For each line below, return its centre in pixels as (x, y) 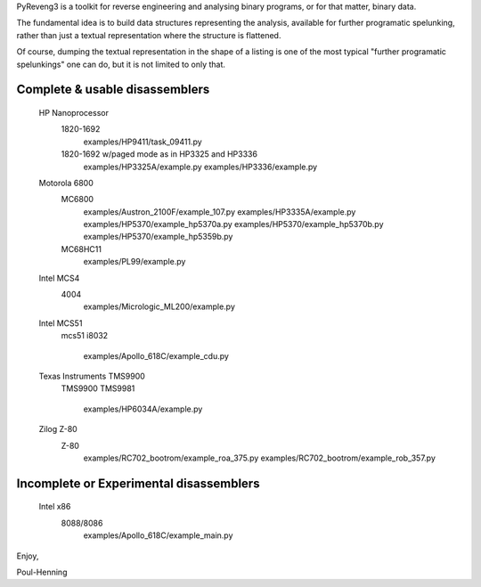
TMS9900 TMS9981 (98, 388)
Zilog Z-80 (58, 429)
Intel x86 (55, 507)
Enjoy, (28, 556)
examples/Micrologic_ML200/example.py (159, 306)
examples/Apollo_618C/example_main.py (158, 535)
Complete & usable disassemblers (113, 90)
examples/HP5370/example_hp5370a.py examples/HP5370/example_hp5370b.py (233, 224)
